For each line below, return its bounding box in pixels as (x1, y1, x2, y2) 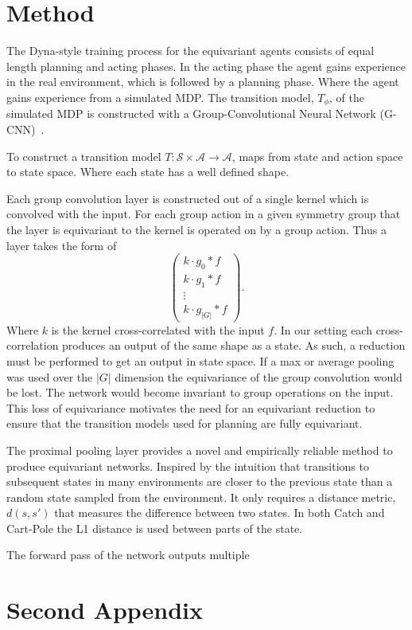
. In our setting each (274, 321, 372, 338)
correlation (6, 337, 59, 354)
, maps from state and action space (231, 147, 403, 164)
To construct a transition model (6, 147, 161, 164)
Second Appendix (6, 593, 204, 626)
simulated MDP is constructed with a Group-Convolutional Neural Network (6, 105, 376, 122)
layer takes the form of (6, 237, 117, 253)
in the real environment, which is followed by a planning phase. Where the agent (6, 73, 399, 90)
